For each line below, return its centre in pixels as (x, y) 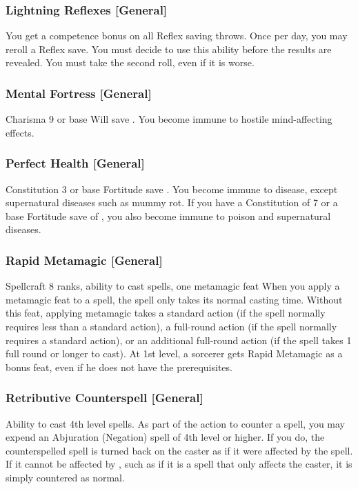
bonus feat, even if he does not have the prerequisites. (119, 367)
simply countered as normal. (65, 477)
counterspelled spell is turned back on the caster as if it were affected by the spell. (179, 450)
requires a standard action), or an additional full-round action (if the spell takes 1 (179, 340)
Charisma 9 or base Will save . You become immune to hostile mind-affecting (169, 119)
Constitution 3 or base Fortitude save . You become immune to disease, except (172, 189)
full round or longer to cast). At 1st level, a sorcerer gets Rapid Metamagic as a (174, 353)
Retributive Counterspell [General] (105, 398)
